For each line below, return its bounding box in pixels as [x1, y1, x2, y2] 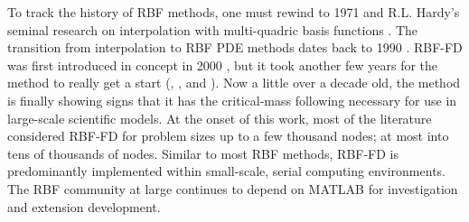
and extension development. [7, 197, 161, 216]
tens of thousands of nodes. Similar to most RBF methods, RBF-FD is [7, 143, 399, 162]
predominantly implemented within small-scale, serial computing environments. [7, 162, 446, 180]
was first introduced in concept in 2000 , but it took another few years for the [7, 55, 438, 74]
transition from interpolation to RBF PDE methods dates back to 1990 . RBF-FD [7, 38, 463, 57]
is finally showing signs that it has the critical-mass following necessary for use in [7, 90, 457, 109]
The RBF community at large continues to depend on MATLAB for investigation [7, 179, 458, 198]
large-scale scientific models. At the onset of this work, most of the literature [7, 108, 432, 127]
